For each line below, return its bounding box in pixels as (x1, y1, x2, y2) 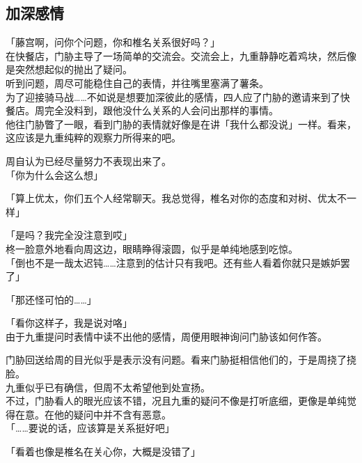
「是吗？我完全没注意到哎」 (6, 228, 132, 242)
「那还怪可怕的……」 (6, 292, 97, 306)
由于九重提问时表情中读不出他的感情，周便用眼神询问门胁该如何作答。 (6, 329, 327, 343)
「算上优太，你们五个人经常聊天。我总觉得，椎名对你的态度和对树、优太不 (6, 191, 347, 205)
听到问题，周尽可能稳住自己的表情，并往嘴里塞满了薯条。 (6, 75, 269, 90)
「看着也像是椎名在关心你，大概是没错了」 (6, 444, 200, 459)
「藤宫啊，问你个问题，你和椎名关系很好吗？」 (6, 35, 220, 49)
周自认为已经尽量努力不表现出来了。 (6, 153, 171, 168)
